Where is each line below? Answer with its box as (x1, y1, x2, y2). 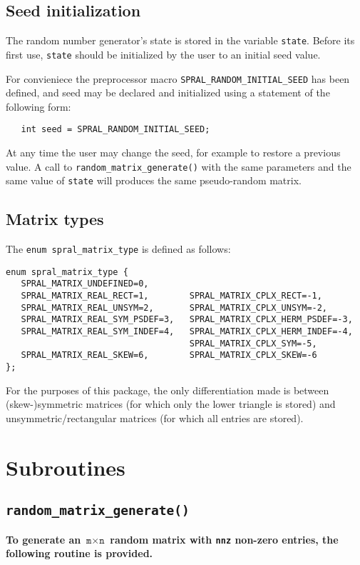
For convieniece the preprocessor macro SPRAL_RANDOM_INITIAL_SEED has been (6, 71, 350, 86)
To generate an (6, 531, 81, 546)
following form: (6, 99, 71, 114)
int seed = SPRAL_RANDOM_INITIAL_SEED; (21, 124, 210, 135)
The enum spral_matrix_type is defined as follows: (6, 241, 231, 256)
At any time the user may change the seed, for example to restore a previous (6, 145, 341, 160)
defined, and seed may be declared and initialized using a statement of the (6, 85, 330, 100)
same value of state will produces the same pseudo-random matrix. (6, 173, 302, 188)
